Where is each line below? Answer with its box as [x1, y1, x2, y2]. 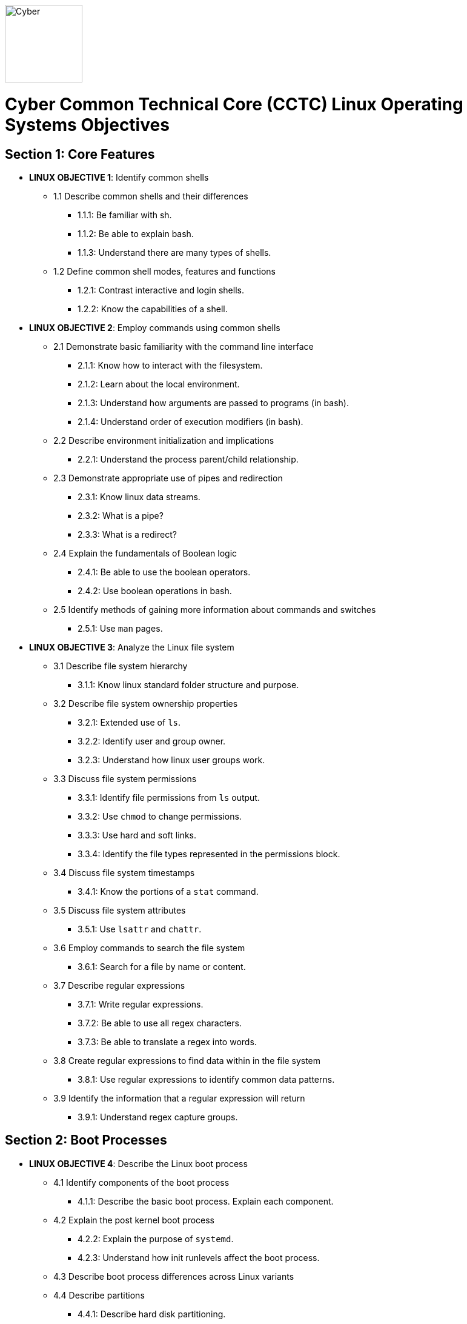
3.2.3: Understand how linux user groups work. [78, 754, 265, 765]
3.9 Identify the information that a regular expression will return [53, 1092, 305, 1103]
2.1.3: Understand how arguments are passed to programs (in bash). [78, 397, 349, 408]
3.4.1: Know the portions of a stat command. [78, 886, 259, 897]
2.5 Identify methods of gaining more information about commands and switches [53, 604, 376, 615]
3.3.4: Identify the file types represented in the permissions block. [78, 848, 340, 859]
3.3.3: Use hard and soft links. [78, 829, 196, 840]
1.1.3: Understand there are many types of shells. [78, 247, 271, 258]
